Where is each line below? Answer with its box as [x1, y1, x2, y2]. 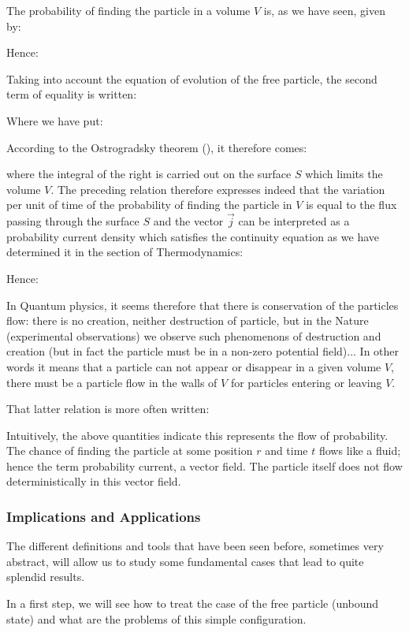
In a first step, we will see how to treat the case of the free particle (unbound [6, 595, 379, 612]
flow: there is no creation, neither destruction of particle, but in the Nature [6, 312, 369, 329]
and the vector [153, 213, 224, 229]
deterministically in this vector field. [6, 473, 181, 490]
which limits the [305, 166, 383, 182]
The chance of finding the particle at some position [6, 442, 253, 459]
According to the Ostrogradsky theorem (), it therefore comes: [6, 139, 307, 155]
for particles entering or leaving [230, 374, 382, 390]
